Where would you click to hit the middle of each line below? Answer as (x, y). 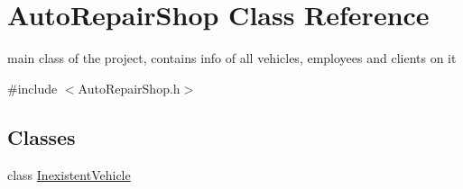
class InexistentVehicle (69, 174)
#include (32, 88)
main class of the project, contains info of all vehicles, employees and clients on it (232, 58)
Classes (42, 136)
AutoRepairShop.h (129, 88)
